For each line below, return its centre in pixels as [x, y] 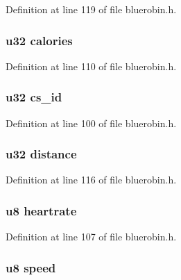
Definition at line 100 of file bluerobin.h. [91, 123]
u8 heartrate [41, 210]
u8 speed [31, 267]
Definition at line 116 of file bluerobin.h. [91, 180]
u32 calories [39, 40]
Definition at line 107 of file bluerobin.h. [91, 237]
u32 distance [41, 154]
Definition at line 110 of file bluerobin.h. [91, 66]
